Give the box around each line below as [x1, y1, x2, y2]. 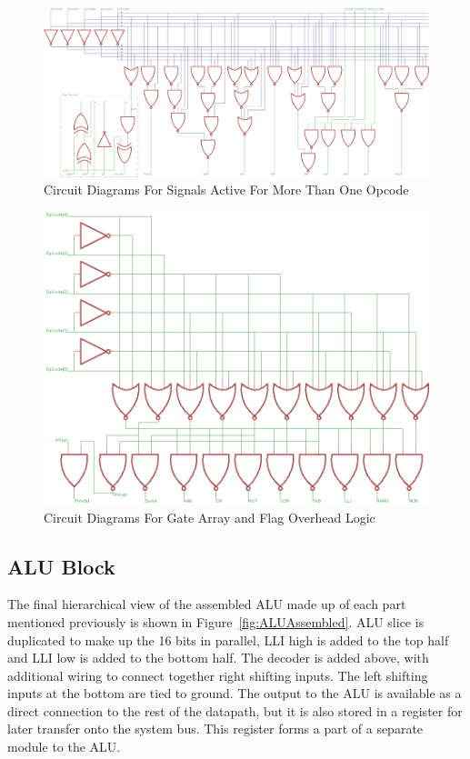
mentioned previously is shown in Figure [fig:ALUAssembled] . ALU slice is [7, 612, 425, 631]
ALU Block [7, 552, 115, 580]
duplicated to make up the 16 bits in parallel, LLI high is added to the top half [7, 630, 449, 649]
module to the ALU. [7, 737, 121, 756]
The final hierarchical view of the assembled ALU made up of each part [7, 594, 406, 614]
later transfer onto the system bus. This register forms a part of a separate [7, 719, 424, 738]
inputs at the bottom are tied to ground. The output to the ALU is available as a [7, 684, 462, 703]
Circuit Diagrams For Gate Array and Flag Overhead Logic [44, 507, 375, 526]
